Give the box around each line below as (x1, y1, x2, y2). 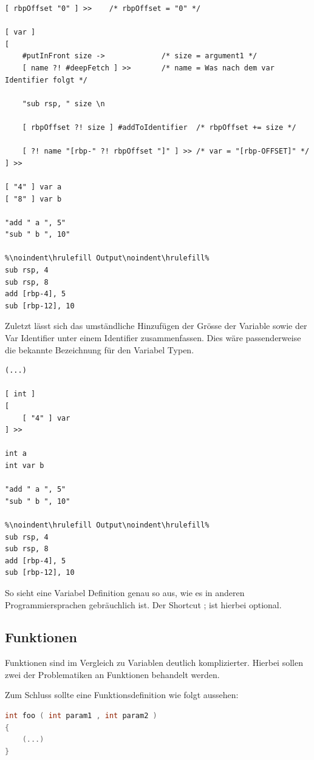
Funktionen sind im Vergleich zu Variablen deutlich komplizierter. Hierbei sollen (5, 656, 303, 669)
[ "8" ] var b (5, 194, 62, 203)
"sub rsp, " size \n (22, 99, 105, 108)
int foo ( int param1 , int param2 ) (5, 711, 157, 721)
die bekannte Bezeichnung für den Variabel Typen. (5, 343, 194, 356)
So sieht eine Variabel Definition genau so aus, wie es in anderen (5, 586, 245, 599)
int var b (5, 461, 44, 470)
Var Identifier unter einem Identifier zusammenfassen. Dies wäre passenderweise (5, 331, 301, 344)
